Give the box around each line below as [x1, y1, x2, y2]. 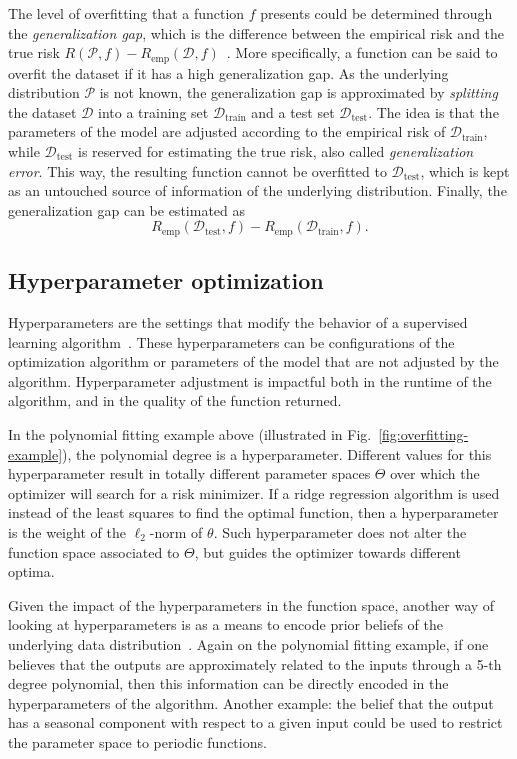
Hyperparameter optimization [8, 265, 324, 296]
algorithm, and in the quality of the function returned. [8, 390, 342, 411]
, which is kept [420, 160, 510, 181]
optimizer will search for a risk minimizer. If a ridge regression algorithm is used [8, 482, 500, 503]
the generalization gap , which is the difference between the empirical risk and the [8, 22, 505, 43]
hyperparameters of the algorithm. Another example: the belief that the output [8, 692, 494, 713]
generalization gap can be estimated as [8, 199, 246, 220]
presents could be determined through [260, 3, 493, 23]
